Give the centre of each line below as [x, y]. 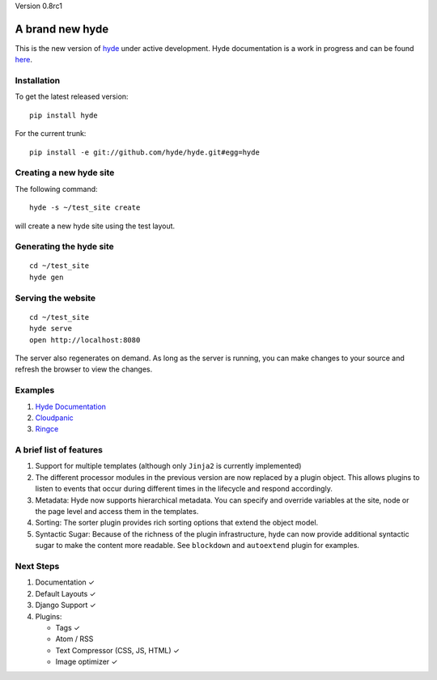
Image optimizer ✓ [87, 662]
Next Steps [37, 566]
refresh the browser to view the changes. [84, 369]
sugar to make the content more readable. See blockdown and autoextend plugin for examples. [197, 546]
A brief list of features [59, 450]
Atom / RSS [74, 639]
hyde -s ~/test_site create [85, 208]
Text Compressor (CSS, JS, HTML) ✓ [117, 650]
